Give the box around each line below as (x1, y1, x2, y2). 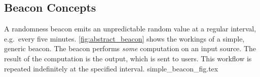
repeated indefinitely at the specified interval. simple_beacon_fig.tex (4, 63, 218, 73)
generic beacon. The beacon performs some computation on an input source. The (4, 43, 256, 54)
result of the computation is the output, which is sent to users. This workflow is (4, 53, 252, 63)
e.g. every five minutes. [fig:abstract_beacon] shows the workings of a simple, (4, 33, 245, 44)
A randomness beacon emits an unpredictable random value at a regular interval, (4, 23, 256, 34)
